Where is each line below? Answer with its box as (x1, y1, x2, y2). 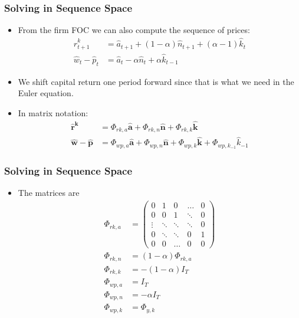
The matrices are (18, 186, 80, 199)
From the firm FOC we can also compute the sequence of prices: (18, 24, 250, 36)
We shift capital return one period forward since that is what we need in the (18, 75, 294, 87)
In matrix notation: (18, 106, 88, 119)
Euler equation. (18, 87, 74, 99)
